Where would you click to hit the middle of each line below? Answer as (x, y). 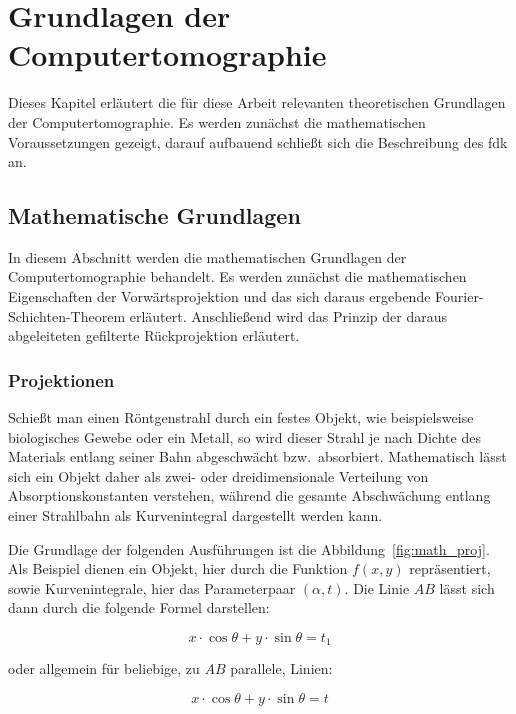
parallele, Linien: (281, 668)
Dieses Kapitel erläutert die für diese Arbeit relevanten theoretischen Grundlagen (257, 102)
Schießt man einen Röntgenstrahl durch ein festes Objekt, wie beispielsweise (241, 417)
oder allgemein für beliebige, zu (104, 668)
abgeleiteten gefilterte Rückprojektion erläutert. (154, 335)
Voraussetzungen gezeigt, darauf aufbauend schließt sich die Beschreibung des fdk (258, 141)
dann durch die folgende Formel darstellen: (139, 607)
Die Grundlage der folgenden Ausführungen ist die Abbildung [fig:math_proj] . (249, 548)
